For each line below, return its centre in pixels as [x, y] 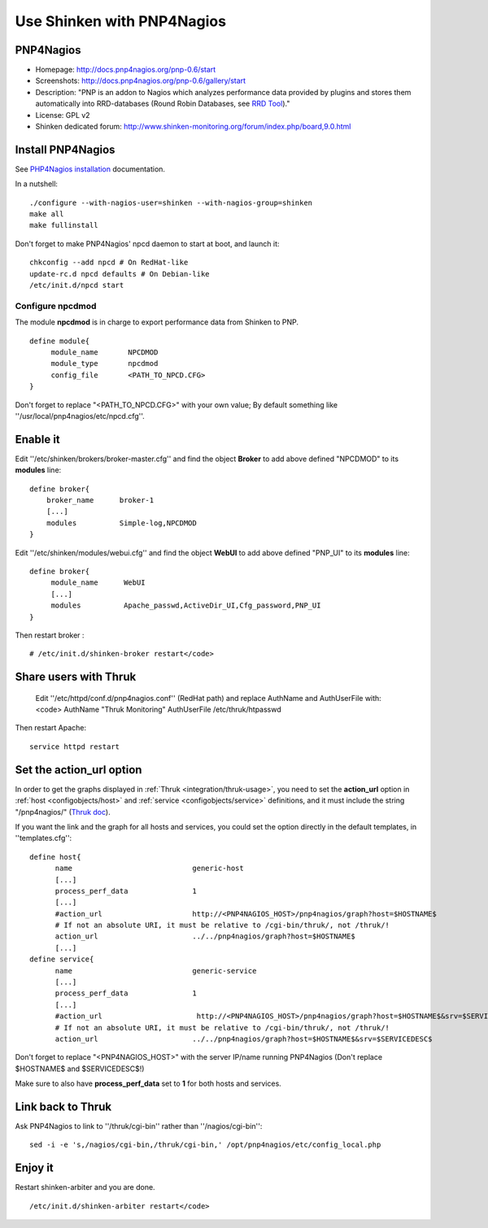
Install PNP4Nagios [65, 149]
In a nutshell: [37, 184]
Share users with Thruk [76, 677]
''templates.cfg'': [44, 838]
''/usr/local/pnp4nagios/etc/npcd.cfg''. [80, 416]
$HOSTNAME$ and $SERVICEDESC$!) [80, 1069]
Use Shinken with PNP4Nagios [121, 21]
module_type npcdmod [105, 364]
